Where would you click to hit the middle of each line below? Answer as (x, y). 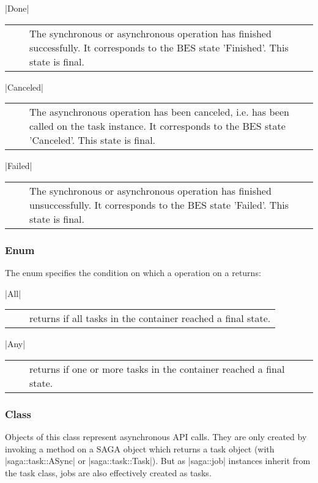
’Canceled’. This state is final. (93, 140)
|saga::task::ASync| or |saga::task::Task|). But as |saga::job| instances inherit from (158, 461)
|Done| (17, 8)
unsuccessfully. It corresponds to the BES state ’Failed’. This (159, 204)
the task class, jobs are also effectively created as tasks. (108, 472)
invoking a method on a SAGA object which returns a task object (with (140, 448)
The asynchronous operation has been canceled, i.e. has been (159, 112)
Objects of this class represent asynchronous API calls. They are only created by (156, 436)
